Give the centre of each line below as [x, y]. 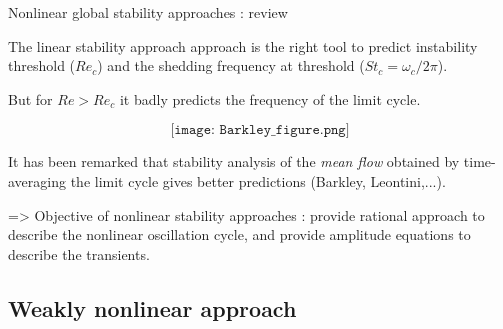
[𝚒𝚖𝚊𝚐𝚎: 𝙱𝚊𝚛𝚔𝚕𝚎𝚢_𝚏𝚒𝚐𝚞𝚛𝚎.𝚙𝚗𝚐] [260, 130]
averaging [37, 180]
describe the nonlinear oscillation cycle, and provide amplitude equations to [239, 234]
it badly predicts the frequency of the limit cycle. [270, 98]
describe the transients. [79, 253]
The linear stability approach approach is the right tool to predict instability [243, 45]
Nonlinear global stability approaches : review [148, 12]
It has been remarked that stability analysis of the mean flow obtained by [234, 161]
